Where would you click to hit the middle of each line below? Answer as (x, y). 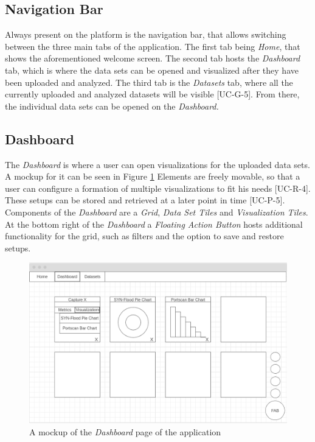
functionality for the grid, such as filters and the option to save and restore (144, 236)
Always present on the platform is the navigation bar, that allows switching (146, 34)
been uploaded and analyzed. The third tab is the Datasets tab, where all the (149, 82)
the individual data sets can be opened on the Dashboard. (112, 106)
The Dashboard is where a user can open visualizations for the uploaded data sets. (157, 164)
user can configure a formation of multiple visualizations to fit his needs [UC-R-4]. (158, 188)
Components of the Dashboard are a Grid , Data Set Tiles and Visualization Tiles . (157, 212)
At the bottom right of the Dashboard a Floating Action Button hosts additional (154, 224)
